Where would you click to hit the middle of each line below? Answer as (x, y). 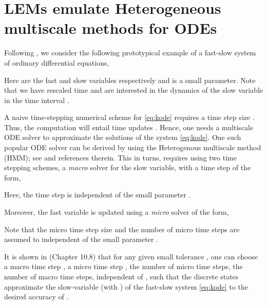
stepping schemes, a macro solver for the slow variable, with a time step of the (128, 167)
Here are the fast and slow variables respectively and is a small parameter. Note (130, 80)
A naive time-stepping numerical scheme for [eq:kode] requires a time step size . (129, 117)
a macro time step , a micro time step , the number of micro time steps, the (123, 266)
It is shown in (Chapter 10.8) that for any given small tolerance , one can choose (131, 256)
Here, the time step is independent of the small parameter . (98, 195)
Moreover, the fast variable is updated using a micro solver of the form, (117, 212)
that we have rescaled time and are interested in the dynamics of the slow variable (134, 90)
